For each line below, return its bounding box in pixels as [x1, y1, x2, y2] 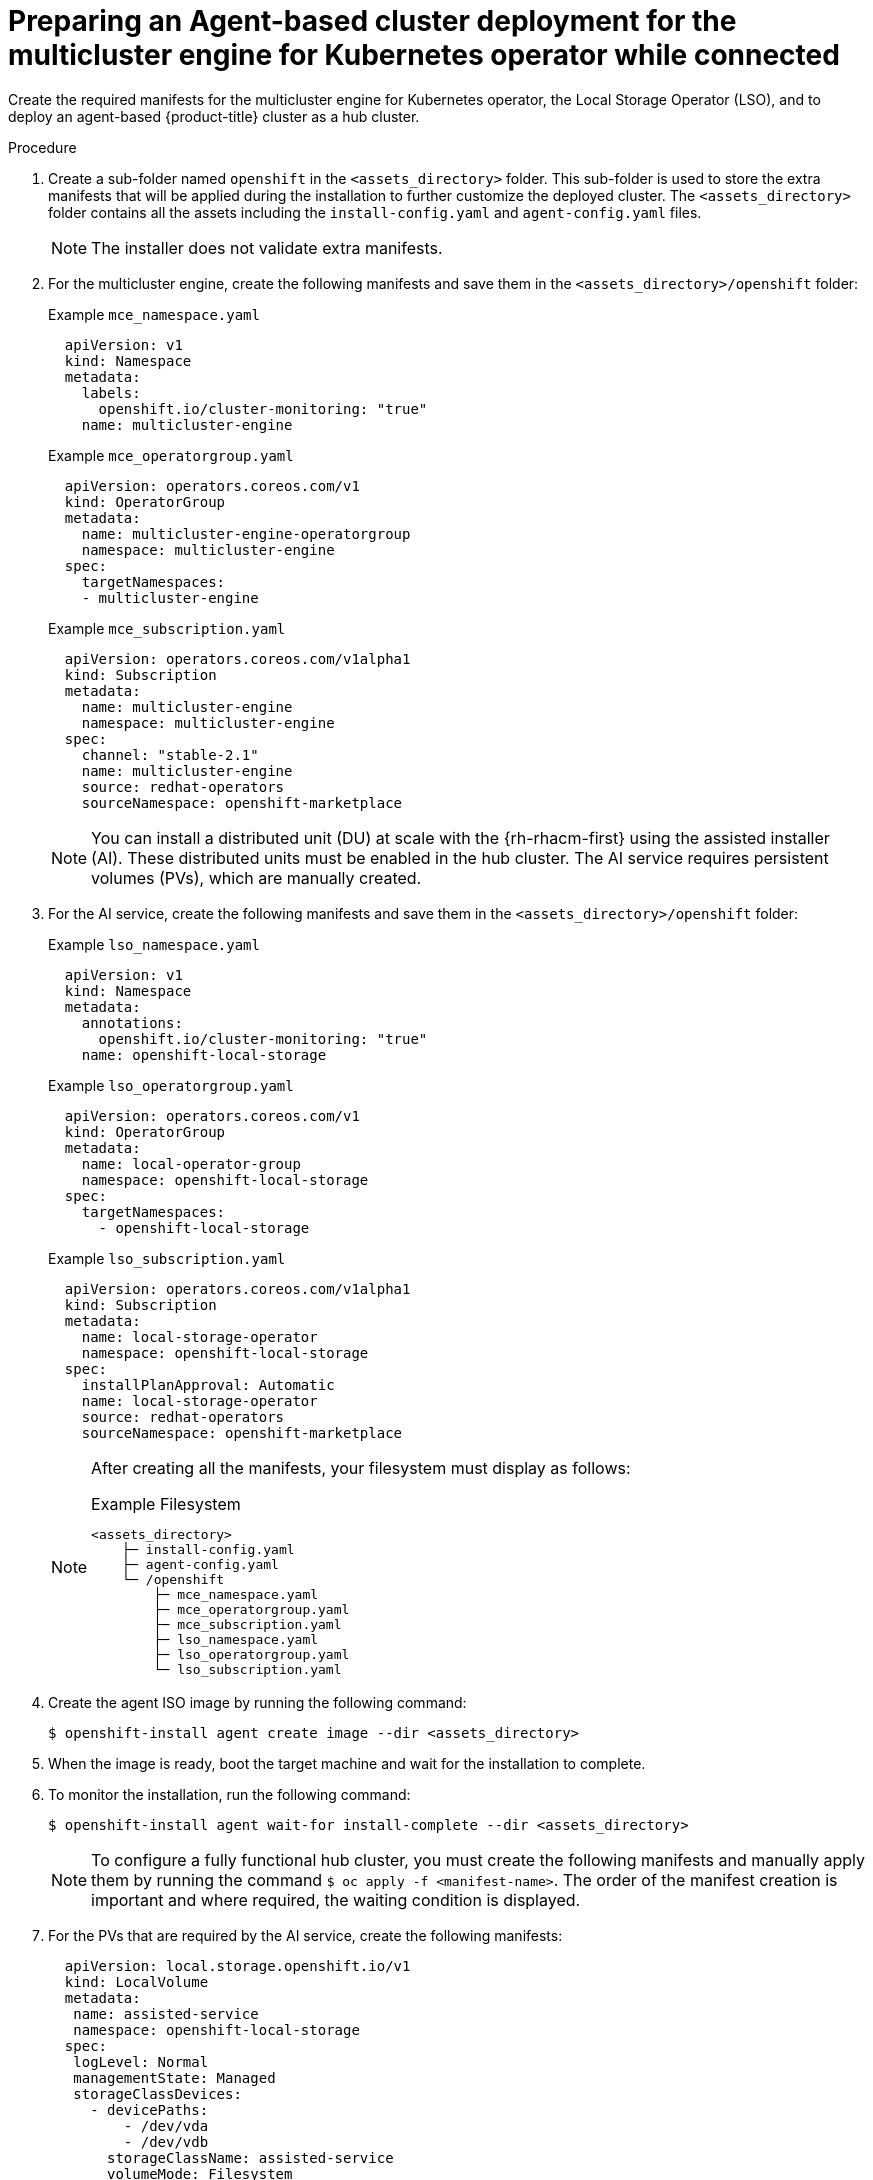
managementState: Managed [73, 2069, 276, 2086]
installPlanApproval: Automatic [81, 1376, 335, 1393]
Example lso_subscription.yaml [48, 1249, 286, 1267]
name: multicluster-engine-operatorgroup [81, 525, 411, 542]
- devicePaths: [90, 2101, 209, 2118]
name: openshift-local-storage [81, 1046, 327, 1063]
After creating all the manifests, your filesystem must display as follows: [91, 1457, 631, 1478]
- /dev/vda [123, 2117, 209, 2134]
